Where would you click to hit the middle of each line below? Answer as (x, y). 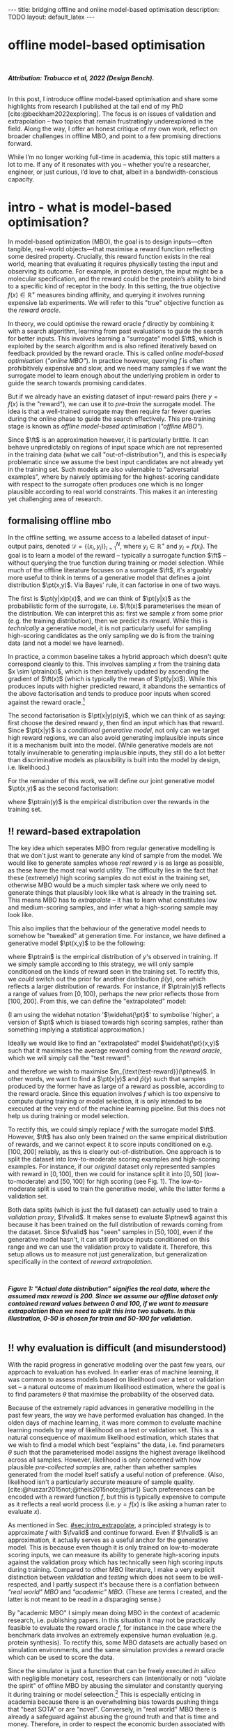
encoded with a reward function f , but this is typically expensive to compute (117, 1497)
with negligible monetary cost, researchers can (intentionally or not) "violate (117, 1678)
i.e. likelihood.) (29, 767)
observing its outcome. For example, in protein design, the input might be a (116, 271)
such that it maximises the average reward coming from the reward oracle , (115, 1051)
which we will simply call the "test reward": (70, 1058)
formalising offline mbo (60, 520)
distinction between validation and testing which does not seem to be (108, 1577)
